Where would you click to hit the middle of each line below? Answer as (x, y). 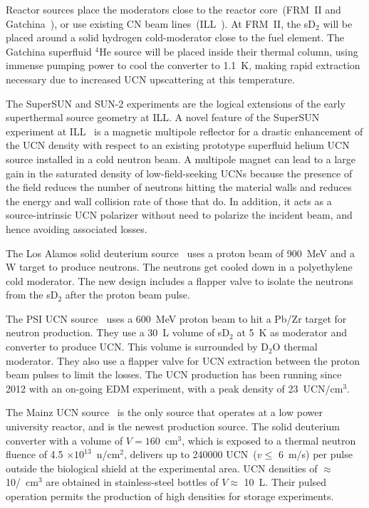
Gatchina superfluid (49, 51)
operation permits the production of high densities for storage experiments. (170, 496)
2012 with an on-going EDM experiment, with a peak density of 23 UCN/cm (175, 388)
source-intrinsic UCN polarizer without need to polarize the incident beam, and (179, 215)
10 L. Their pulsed (285, 482)
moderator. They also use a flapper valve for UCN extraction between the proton (183, 360)
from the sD (32, 295)
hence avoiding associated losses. (77, 228)
